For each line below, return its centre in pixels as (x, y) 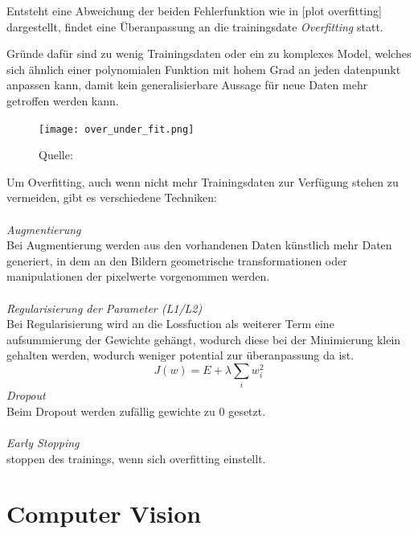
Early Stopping (43, 443)
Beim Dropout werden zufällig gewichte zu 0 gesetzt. (136, 411)
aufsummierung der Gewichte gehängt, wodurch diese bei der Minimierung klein (204, 339)
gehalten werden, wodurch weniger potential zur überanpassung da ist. (180, 355)
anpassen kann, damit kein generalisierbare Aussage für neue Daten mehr (187, 85)
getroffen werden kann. (63, 100)
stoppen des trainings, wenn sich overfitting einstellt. (136, 458)
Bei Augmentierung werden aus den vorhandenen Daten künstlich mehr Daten (199, 245)
